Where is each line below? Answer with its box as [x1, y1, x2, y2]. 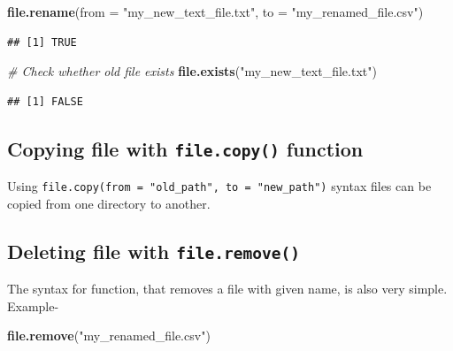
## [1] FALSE [7, 95, 83, 108]
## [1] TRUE [7, 35, 77, 49]
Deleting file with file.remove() [7, 237, 300, 264]
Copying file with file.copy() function [7, 134, 364, 162]
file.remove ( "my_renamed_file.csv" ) [7, 326, 211, 345]
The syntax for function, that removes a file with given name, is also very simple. [7, 279, 448, 298]
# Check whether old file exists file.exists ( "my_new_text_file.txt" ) [7, 62, 377, 80]
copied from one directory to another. [7, 194, 211, 212]
